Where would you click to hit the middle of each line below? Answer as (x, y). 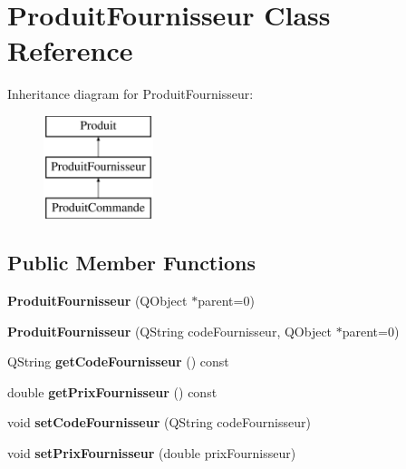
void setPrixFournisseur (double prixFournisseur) (152, 453)
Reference (70, 50)
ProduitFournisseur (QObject (97, 301)
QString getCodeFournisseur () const (118, 362)
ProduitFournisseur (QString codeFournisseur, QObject (170, 331)
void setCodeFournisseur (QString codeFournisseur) (159, 422)
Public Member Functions (131, 263)
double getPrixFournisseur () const (112, 391)
